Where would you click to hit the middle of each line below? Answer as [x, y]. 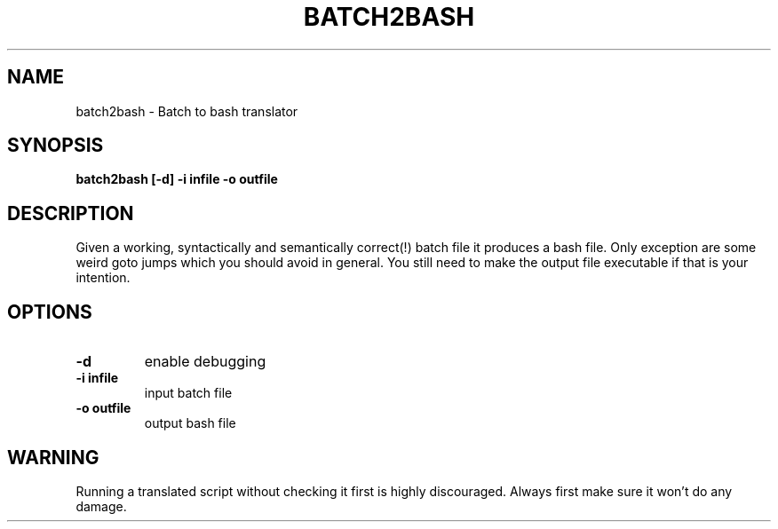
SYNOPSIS [56, 146]
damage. [101, 506]
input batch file [188, 393]
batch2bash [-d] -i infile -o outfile [177, 179]
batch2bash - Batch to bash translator [187, 111]
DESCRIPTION [71, 213]
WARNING [53, 457]
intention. [103, 278]
